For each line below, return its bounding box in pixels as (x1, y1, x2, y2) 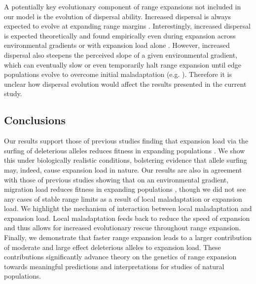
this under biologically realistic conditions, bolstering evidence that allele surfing (4, 155, 247, 165)
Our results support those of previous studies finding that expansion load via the (4, 136, 249, 146)
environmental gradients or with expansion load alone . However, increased (4, 40, 230, 50)
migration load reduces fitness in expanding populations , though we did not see (4, 184, 246, 194)
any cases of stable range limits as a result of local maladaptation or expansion (4, 193, 242, 204)
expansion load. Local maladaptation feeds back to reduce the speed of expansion (4, 213, 250, 223)
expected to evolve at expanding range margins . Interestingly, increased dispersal (4, 21, 251, 31)
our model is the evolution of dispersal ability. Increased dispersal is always (4, 11, 231, 21)
